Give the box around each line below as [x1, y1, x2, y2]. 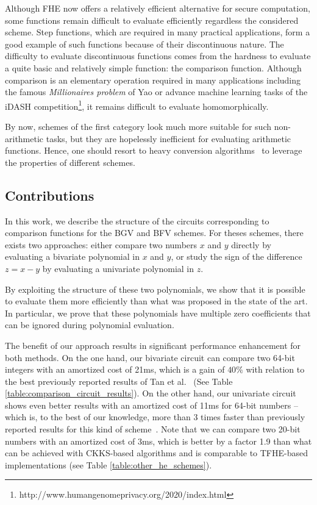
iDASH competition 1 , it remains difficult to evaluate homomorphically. [5, 98, 269, 112]
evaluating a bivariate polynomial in [5, 250, 140, 263]
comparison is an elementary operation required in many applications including [5, 73, 301, 86]
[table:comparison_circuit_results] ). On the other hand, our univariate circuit [5, 387, 296, 399]
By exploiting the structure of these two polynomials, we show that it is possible [5, 282, 305, 295]
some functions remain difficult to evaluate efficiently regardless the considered [5, 13, 299, 26]
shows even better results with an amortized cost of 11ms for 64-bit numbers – [5, 398, 298, 411]
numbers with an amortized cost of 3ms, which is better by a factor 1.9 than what [5, 434, 312, 447]
